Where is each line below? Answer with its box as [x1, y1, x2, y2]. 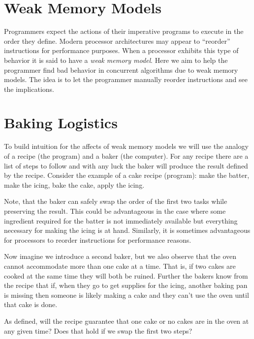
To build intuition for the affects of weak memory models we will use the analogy [4, 141, 249, 151]
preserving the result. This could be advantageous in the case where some [4, 205, 226, 216]
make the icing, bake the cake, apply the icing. [4, 179, 145, 190]
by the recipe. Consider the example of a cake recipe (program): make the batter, [4, 170, 250, 180]
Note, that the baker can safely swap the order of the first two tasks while [4, 196, 227, 206]
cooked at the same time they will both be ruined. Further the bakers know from [4, 270, 248, 281]
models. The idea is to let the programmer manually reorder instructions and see [4, 74, 248, 85]
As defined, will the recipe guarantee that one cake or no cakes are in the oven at [4, 315, 249, 326]
